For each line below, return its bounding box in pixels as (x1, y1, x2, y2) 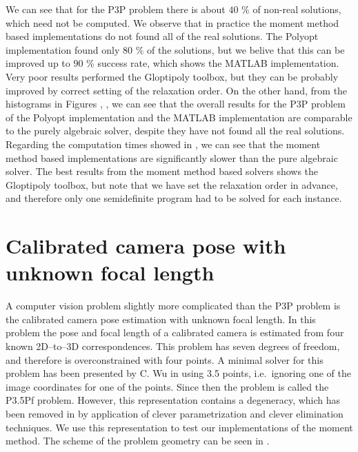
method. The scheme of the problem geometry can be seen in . (6, 433, 270, 448)
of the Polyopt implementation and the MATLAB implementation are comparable (6, 110, 352, 124)
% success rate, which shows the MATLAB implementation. (86, 56, 339, 70)
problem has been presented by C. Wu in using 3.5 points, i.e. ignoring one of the (6, 366, 351, 380)
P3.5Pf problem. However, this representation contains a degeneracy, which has (6, 393, 341, 407)
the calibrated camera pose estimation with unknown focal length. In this (6, 311, 316, 326)
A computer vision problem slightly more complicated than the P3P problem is (6, 298, 341, 313)
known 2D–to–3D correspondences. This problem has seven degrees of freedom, (6, 339, 340, 353)
